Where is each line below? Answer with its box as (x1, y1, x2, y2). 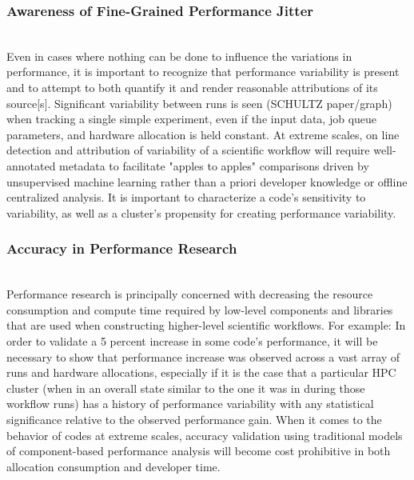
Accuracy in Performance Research (6, 238, 237, 258)
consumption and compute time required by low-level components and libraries (6, 301, 393, 318)
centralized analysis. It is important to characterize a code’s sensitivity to (6, 189, 366, 206)
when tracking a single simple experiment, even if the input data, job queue (6, 110, 377, 127)
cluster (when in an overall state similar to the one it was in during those (6, 379, 365, 396)
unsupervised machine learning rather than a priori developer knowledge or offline (6, 173, 408, 190)
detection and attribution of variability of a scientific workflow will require (6, 142, 370, 158)
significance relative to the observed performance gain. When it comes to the (6, 410, 382, 427)
